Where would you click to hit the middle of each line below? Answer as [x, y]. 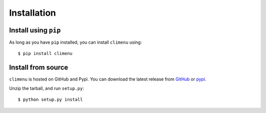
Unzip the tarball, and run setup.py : [47, 88]
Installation [33, 13]
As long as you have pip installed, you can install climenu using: [76, 42]
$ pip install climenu [45, 54]
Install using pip [35, 30]
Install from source [39, 68]
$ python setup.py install [50, 100]
